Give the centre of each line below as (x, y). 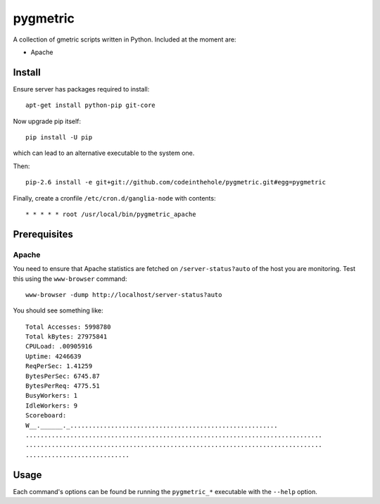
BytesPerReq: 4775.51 (63, 386)
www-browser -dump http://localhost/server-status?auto (124, 295)
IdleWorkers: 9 (52, 405)
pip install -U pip (59, 138)
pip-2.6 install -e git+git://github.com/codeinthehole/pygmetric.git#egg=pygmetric (176, 182)
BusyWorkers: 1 (52, 396)
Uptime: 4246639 (53, 356)
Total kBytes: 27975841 (66, 337)
